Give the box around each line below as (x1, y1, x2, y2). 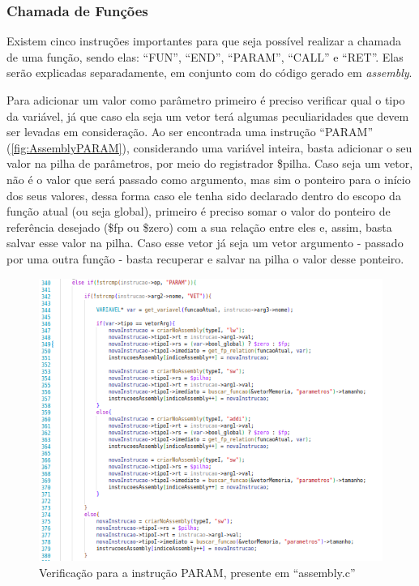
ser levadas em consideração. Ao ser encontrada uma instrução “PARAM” (6, 123, 374, 140)
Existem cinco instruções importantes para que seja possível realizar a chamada (6, 32, 402, 49)
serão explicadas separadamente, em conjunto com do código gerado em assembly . (6, 64, 413, 81)
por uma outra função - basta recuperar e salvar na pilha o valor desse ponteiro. (6, 250, 404, 267)
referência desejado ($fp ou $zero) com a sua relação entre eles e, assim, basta (6, 218, 392, 235)
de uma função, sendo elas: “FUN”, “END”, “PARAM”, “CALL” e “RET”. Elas (6, 48, 404, 65)
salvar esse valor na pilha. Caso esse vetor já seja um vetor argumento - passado (6, 234, 404, 251)
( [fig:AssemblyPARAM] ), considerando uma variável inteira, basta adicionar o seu (6, 139, 413, 156)
